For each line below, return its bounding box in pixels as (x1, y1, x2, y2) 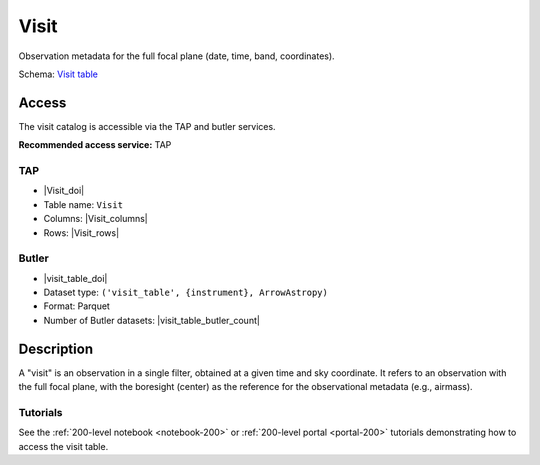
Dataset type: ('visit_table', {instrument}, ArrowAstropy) (43, 286, 329, 299)
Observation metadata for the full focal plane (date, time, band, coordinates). (18, 50, 335, 62)
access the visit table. (18, 440, 109, 452)
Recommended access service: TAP (18, 139, 172, 151)
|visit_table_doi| (43, 272, 108, 284)
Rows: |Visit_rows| (43, 226, 120, 239)
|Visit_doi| (43, 185, 85, 197)
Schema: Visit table (18, 68, 99, 80)
